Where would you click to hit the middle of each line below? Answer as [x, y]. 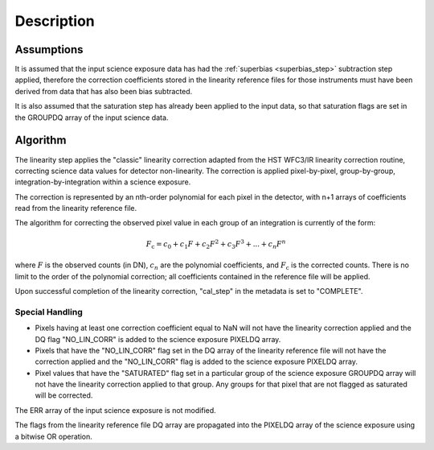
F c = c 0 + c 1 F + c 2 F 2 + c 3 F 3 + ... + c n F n [216, 244]
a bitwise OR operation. [53, 436]
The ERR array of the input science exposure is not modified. [115, 410]
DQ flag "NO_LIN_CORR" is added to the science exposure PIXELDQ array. [158, 339]
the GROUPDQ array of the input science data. [92, 118]
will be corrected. [64, 395]
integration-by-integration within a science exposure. [103, 182]
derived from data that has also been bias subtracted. [104, 91]
